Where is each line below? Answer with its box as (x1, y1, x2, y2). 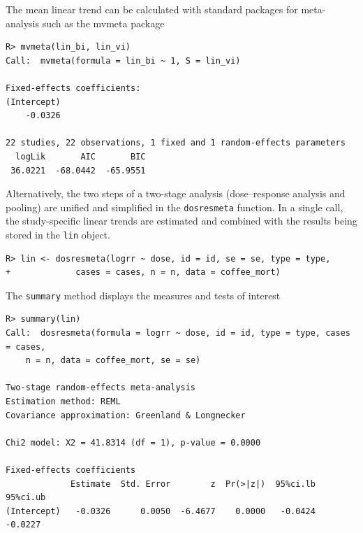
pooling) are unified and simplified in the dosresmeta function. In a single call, (6, 199, 343, 214)
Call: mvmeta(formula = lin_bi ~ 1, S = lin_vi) (6, 55, 241, 66)
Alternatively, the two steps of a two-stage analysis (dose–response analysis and (6, 186, 346, 201)
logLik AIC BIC (15, 151, 146, 162)
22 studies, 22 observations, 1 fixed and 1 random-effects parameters (6, 138, 346, 148)
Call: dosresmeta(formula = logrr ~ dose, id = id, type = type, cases (6, 328, 350, 339)
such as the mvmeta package (42, 15, 165, 30)
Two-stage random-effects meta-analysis (6, 383, 196, 393)
